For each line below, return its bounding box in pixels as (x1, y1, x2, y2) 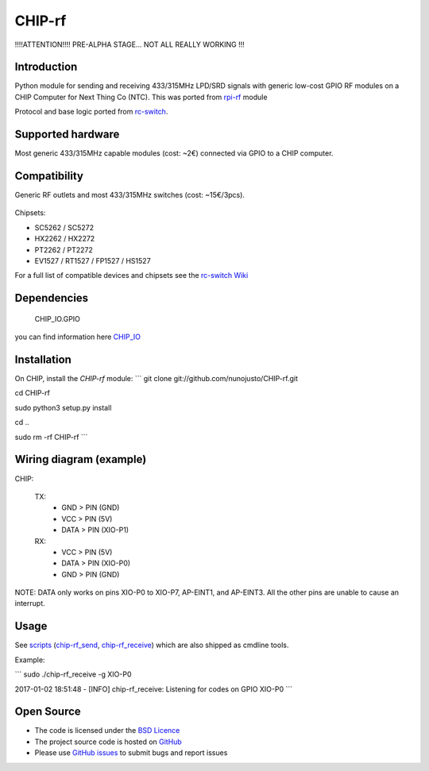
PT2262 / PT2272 (34, 245, 93, 254)
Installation (14, 353, 71, 366)
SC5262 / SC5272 (34, 222, 95, 232)
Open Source (14, 705, 81, 719)
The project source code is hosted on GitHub (34, 737, 182, 746)
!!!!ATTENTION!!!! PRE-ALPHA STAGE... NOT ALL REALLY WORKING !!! (14, 40, 245, 49)
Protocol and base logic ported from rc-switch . (14, 107, 168, 117)
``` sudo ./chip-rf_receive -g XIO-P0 (14, 669, 132, 679)
